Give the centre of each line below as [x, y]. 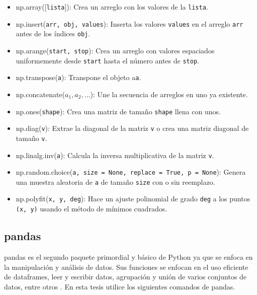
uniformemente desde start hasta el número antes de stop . [107, 60]
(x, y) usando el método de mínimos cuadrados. [92, 209]
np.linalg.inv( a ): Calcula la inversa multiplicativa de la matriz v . [115, 155]
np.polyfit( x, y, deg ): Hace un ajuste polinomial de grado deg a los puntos [133, 199]
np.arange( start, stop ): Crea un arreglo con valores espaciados [115, 50]
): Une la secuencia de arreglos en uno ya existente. [169, 94]
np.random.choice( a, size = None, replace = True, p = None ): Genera [131, 172]
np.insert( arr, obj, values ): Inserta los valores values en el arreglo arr [130, 23]
